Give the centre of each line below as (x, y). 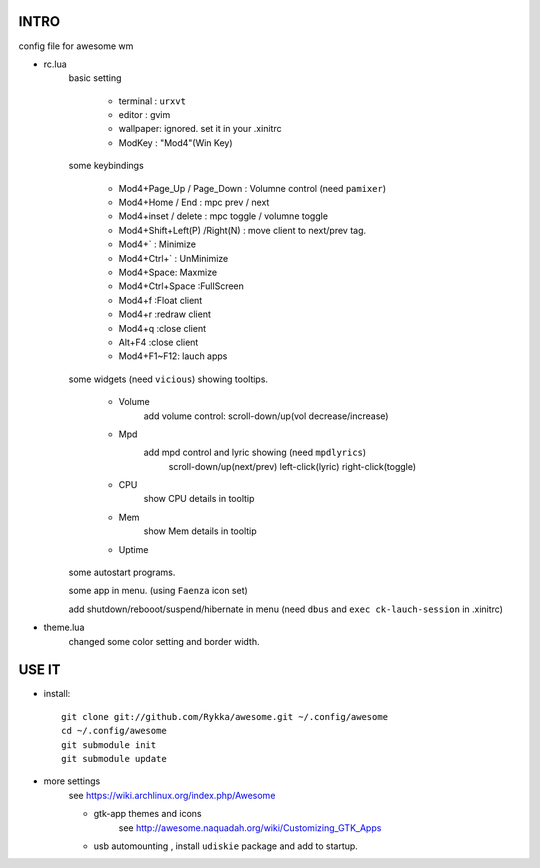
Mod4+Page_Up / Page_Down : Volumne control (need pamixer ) (252, 188)
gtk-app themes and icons (147, 814)
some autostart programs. (122, 572)
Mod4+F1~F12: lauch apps (173, 356)
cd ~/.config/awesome (114, 731)
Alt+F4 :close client (158, 342)
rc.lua (55, 64)
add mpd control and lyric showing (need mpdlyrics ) (255, 452)
